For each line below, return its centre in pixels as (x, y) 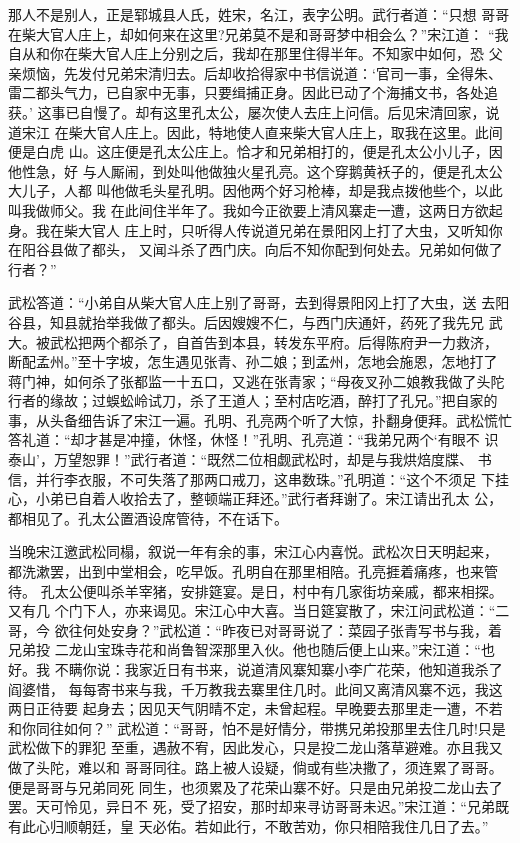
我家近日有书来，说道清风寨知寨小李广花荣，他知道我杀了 (313, 669)
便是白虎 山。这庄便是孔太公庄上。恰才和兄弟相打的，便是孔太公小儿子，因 (255, 151)
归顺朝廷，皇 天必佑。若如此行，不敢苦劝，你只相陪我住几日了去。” (269, 825)
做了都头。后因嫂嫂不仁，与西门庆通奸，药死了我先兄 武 (318, 321)
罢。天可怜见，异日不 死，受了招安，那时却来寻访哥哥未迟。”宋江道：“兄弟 (251, 806)
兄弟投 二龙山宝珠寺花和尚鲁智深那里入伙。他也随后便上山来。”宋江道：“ (244, 649)
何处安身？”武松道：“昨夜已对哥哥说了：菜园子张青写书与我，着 (292, 629)
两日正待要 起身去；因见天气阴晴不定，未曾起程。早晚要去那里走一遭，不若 (255, 708)
